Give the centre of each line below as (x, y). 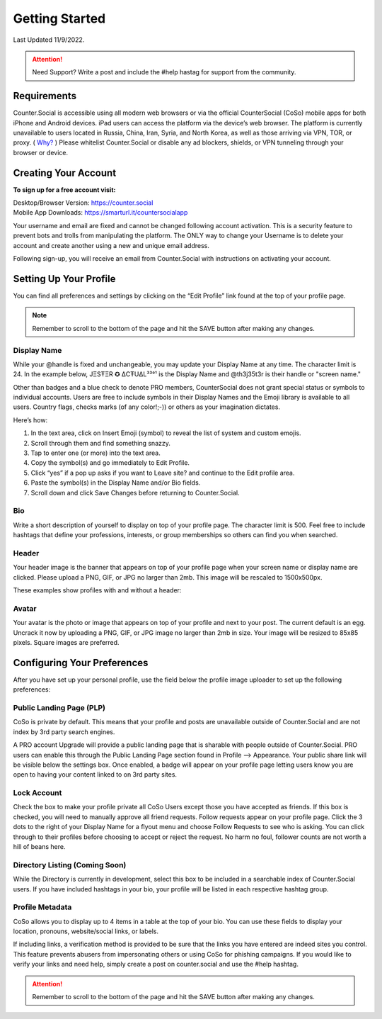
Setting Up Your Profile (64, 279)
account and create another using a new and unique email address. (111, 245)
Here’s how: (30, 420)
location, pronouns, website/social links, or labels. (86, 931)
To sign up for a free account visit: (64, 190)
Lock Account (37, 793)
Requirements (45, 96)
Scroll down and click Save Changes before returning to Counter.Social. (135, 492)
